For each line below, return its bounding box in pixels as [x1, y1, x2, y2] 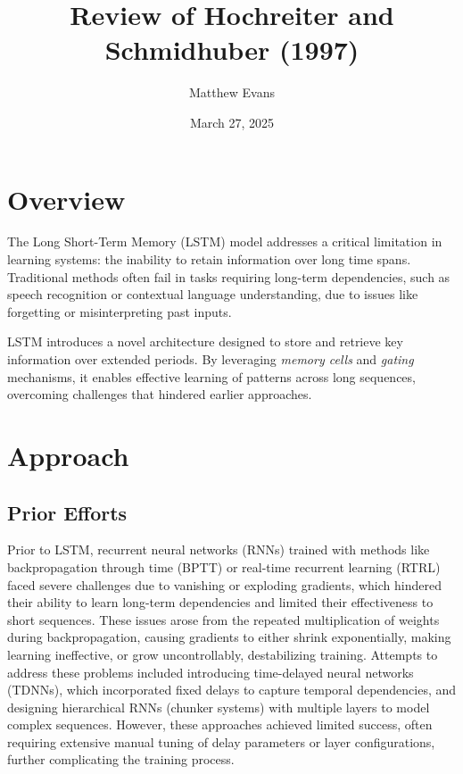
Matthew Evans [189, 83, 275, 102]
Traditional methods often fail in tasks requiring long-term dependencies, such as [7, 267, 451, 286]
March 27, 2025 [189, 112, 275, 131]
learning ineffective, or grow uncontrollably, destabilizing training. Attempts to [7, 645, 438, 663]
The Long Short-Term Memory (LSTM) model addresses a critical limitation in [7, 232, 442, 251]
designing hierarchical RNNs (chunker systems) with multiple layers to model [7, 697, 430, 716]
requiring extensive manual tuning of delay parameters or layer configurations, [7, 732, 435, 751]
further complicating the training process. [7, 750, 235, 769]
